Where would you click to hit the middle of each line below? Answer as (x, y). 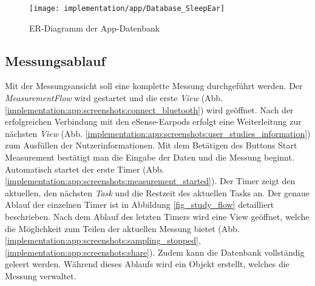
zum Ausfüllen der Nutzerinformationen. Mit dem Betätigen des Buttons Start (151, 145)
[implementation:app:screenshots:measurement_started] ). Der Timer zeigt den (150, 181)
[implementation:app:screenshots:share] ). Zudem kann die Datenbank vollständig (155, 252)
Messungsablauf (55, 60)
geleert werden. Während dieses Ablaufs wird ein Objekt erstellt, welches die (147, 264)
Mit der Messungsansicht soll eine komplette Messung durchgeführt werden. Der (154, 86)
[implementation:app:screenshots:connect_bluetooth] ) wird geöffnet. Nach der (149, 109)
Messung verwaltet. (41, 275)
